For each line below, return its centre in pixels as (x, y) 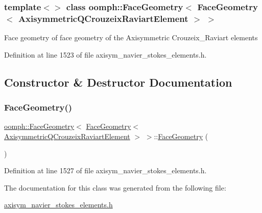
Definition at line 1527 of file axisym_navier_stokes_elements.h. (105, 170)
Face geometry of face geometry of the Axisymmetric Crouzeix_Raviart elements (131, 37)
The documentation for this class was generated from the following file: (115, 187)
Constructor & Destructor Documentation (118, 82)
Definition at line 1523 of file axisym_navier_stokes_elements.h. (105, 54)
